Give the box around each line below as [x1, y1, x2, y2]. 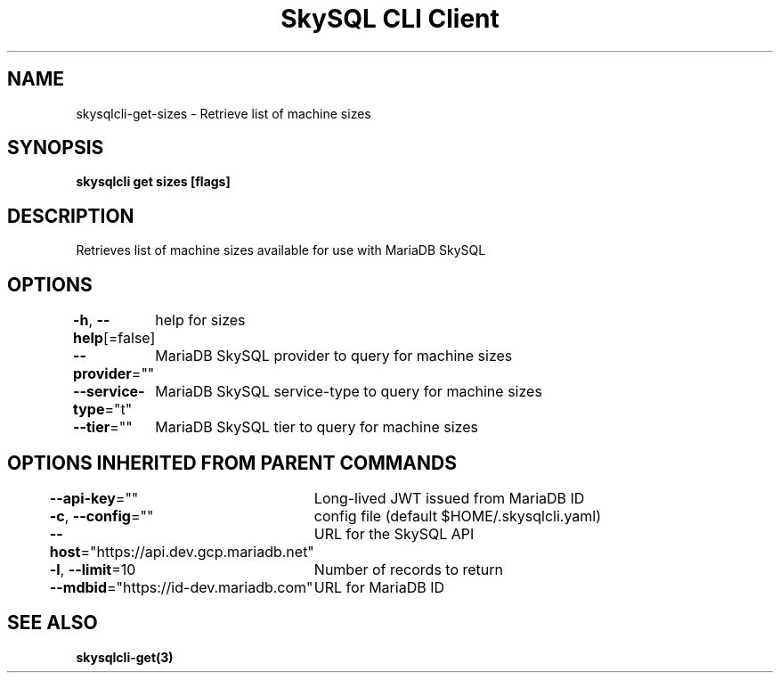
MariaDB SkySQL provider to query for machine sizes [155, 347, 513, 365]
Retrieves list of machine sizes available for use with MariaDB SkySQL [76, 242, 486, 258]
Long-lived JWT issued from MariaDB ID [313, 488, 585, 507]
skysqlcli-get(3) [76, 649, 174, 665]
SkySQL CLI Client [280, 4, 500, 34]
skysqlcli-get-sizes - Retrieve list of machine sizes [76, 105, 371, 121]
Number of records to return [313, 560, 504, 578]
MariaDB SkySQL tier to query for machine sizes [155, 418, 478, 437]
